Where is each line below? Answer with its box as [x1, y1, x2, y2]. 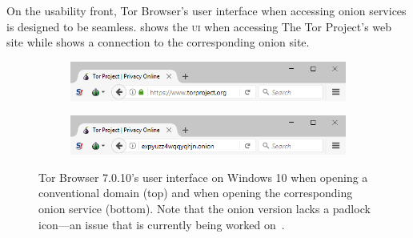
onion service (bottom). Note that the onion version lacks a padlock [38, 200, 371, 216]
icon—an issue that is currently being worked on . [38, 216, 285, 232]
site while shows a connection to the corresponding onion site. [6, 34, 310, 50]
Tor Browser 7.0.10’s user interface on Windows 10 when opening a [38, 168, 368, 185]
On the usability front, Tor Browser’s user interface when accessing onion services [6, 2, 407, 18]
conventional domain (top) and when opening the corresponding [38, 184, 353, 201]
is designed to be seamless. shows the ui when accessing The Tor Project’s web [6, 18, 392, 34]
